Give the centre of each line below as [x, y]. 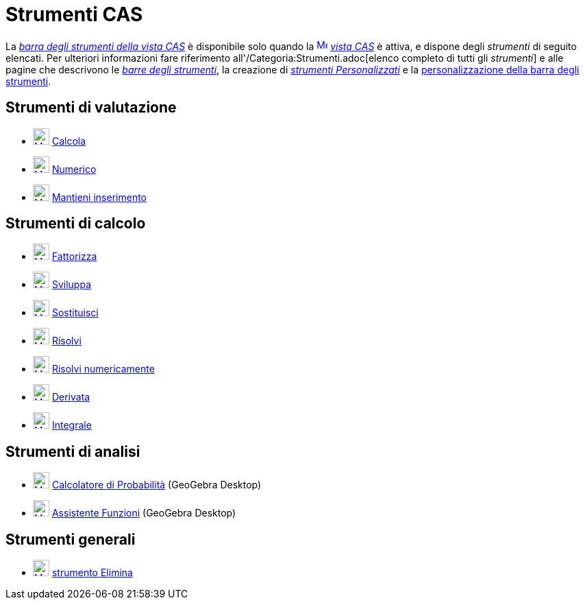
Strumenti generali [71, 539]
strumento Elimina [92, 573]
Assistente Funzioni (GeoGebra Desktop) [144, 513]
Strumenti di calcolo [76, 224]
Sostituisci [75, 313]
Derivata [71, 397]
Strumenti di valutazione [91, 108]
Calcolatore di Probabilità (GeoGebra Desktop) [157, 485]
